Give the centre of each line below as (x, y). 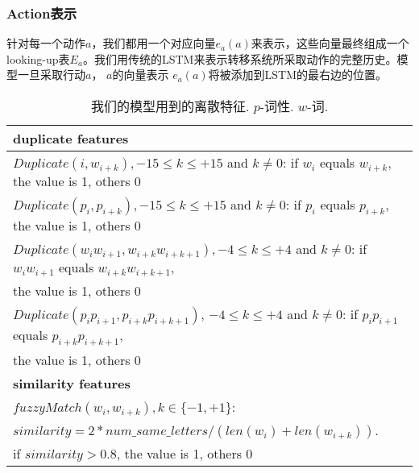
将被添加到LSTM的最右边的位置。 (298, 75)
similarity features (72, 384)
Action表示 (42, 12)
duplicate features (71, 138)
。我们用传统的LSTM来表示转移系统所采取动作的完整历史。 (240, 58)
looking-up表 (38, 58)
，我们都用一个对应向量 (153, 43)
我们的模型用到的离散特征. (170, 106)
